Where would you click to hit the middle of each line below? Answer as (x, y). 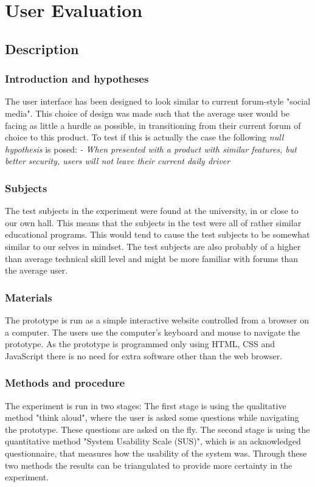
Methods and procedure (65, 383)
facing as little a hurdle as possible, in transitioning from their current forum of (153, 125)
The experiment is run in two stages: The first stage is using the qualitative (146, 405)
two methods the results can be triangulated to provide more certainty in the (149, 465)
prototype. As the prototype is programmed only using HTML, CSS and (140, 344)
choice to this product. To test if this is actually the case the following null (144, 137)
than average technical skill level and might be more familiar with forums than (152, 258)
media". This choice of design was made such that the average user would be (147, 113)
